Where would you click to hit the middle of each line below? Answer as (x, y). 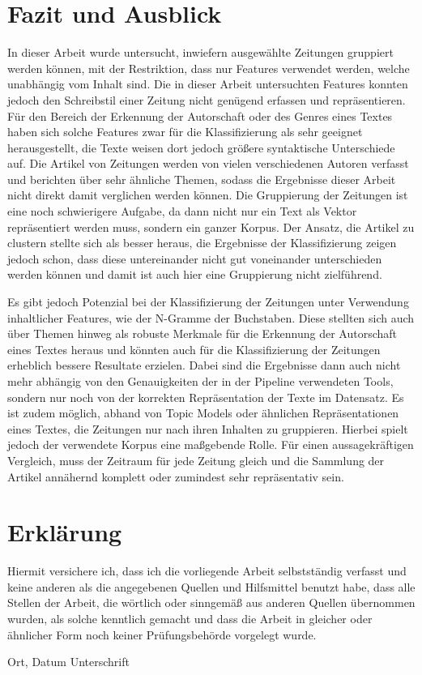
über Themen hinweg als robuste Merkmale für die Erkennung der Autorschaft (202, 333)
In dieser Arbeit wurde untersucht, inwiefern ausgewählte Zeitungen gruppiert (200, 52)
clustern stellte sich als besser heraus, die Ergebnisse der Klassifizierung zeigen (202, 243)
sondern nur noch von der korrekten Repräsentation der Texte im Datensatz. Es (206, 397)
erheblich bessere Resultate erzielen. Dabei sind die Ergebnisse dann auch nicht (204, 365)
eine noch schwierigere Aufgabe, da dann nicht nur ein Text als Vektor (182, 211)
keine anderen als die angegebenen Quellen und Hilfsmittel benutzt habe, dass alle (211, 586)
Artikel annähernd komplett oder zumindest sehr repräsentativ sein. (176, 476)
